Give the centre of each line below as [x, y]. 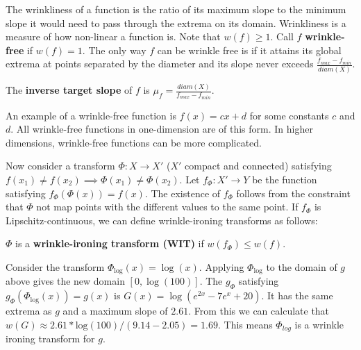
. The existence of [183, 193]
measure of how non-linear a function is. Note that [113, 36]
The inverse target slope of [69, 90]
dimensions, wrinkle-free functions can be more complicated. [134, 142]
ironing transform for [50, 339]
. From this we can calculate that [259, 311]
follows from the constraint [293, 193]
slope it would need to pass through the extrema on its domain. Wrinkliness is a [176, 23]
